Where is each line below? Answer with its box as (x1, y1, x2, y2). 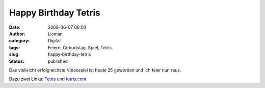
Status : (9, 58, 25, 64)
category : (9, 38, 30, 44)
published (48, 58, 68, 64)
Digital (48, 38, 61, 44)
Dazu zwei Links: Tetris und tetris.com (9, 76, 86, 82)
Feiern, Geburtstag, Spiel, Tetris (48, 44, 112, 51)
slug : (9, 52, 20, 57)
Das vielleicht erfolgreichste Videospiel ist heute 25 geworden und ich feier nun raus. (9, 67, 181, 73)
